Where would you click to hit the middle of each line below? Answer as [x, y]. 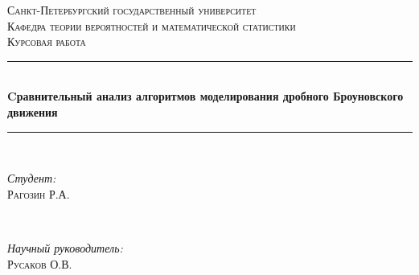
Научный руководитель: [65, 247]
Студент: [32, 178]
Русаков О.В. [40, 263]
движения [33, 111]
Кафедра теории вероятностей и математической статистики [152, 25]
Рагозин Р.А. [39, 193]
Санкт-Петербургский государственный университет [132, 10]
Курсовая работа [47, 41]
